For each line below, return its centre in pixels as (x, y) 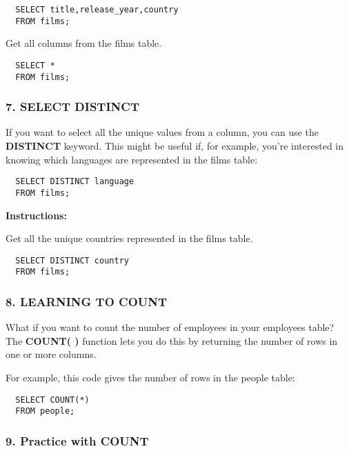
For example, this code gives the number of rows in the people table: (150, 378)
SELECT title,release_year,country (97, 10)
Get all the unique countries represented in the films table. (129, 238)
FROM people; (45, 411)
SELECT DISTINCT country (72, 260)
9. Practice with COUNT (77, 440)
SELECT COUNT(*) (52, 400)
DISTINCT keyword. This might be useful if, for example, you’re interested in (175, 146)
